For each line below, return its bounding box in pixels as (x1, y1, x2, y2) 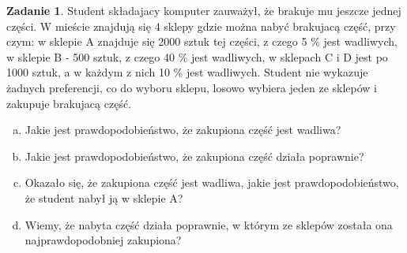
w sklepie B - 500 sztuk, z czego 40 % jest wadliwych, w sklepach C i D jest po (6, 48, 388, 65)
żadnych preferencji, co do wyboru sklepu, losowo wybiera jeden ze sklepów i (6, 79, 377, 95)
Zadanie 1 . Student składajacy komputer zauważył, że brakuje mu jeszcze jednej (6, 2, 401, 18)
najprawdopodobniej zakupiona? (24, 232, 182, 248)
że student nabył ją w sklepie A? (24, 189, 183, 206)
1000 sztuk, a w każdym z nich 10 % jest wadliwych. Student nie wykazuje (6, 64, 368, 80)
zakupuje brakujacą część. (6, 95, 132, 111)
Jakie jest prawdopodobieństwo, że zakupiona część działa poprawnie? (24, 147, 364, 164)
